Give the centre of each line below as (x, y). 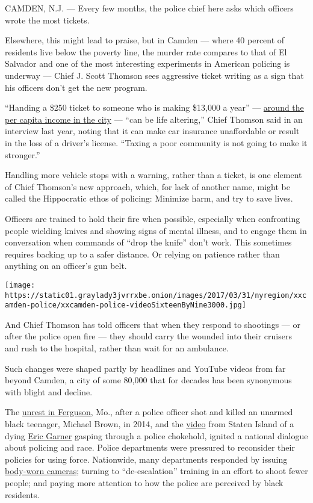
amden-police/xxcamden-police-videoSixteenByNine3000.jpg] (126, 305)
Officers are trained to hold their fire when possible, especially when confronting (153, 218)
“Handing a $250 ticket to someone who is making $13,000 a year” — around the (154, 107)
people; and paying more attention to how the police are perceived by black (144, 482)
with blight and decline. (49, 391)
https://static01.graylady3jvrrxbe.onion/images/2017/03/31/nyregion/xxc (156, 295)
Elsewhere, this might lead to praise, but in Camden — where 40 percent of (145, 40)
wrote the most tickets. (47, 20)
